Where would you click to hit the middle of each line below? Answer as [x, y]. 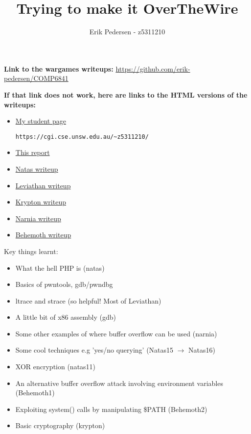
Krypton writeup [41, 202]
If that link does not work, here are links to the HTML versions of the [126, 94]
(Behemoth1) [35, 393]
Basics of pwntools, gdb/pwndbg [64, 284]
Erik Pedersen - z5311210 [127, 32]
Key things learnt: [31, 251]
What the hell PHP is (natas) [60, 268]
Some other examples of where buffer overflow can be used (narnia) [116, 333]
